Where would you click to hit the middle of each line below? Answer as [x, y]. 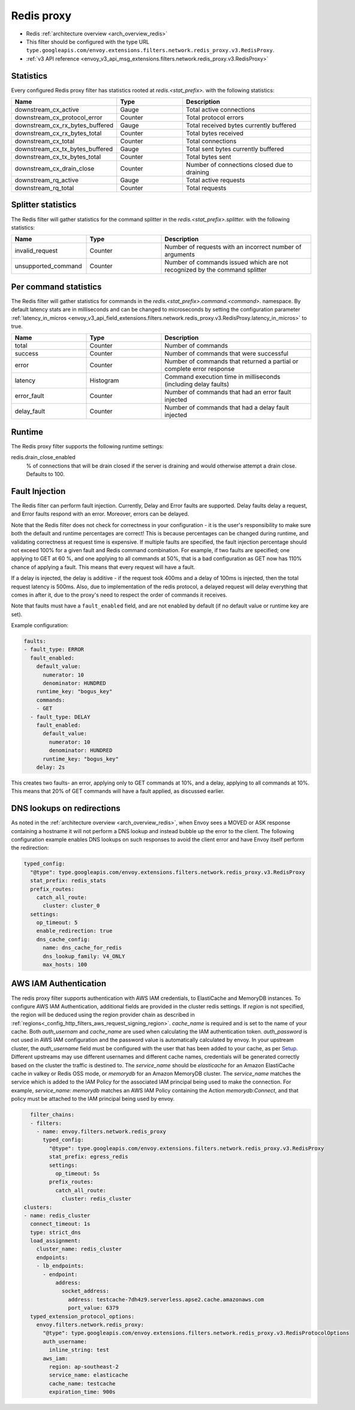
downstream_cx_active [47, 110]
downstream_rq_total [44, 188]
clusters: [38, 1207]
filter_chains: [52, 1115]
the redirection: [30, 848]
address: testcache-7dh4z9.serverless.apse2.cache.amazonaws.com [166, 1299]
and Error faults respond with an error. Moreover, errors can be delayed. [100, 514]
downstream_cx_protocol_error [58, 118]
